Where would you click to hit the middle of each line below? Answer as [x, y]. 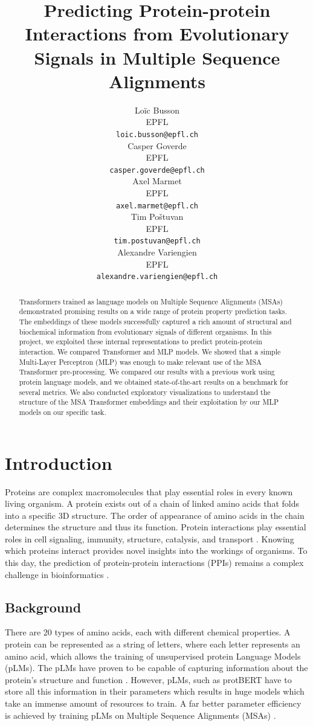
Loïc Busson [157, 110]
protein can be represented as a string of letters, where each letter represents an [153, 644]
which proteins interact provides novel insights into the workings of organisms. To [156, 551]
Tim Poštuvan [157, 217]
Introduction [59, 462]
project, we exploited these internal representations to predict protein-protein [140, 342]
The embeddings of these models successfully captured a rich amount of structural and [155, 322]
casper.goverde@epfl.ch [157, 170]
